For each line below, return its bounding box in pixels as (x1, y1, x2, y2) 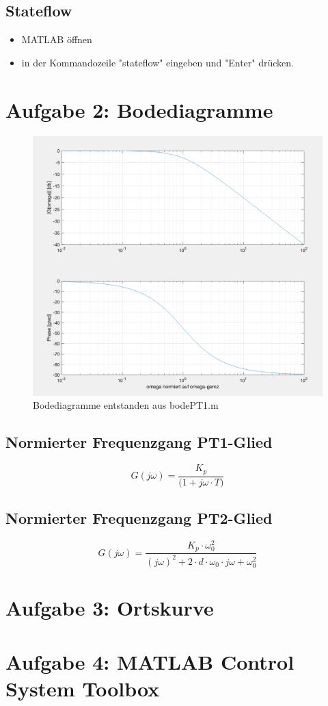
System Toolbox (5, 674, 160, 702)
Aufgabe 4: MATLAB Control (5, 647, 295, 675)
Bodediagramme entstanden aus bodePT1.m (33, 398, 219, 412)
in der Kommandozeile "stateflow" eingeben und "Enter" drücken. (21, 55, 294, 69)
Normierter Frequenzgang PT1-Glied (5, 431, 273, 453)
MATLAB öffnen (21, 32, 92, 47)
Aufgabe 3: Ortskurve (5, 594, 214, 622)
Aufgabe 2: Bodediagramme (5, 95, 273, 123)
